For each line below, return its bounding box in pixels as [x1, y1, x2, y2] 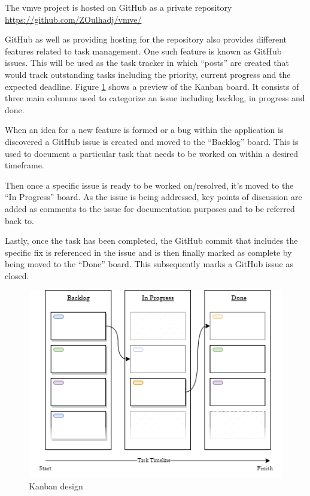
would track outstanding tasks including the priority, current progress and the [5, 68, 291, 80]
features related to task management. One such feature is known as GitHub [5, 44, 282, 57]
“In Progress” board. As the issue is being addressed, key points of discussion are [5, 190, 302, 203]
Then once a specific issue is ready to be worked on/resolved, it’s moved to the [5, 179, 294, 191]
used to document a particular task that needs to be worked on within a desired [5, 147, 299, 159]
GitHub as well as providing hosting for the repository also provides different [5, 33, 287, 46]
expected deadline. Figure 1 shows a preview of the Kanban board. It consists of [5, 80, 299, 92]
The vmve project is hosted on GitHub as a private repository [5, 1, 232, 13]
